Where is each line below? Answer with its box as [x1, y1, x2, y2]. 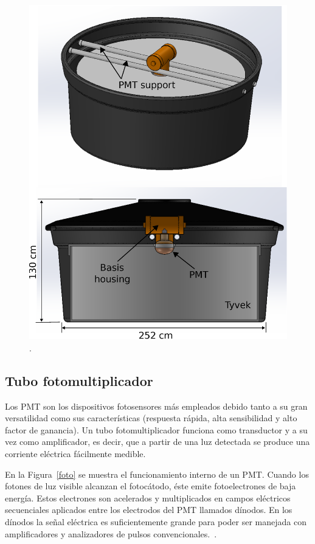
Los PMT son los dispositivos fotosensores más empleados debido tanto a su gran [5, 399, 308, 412]
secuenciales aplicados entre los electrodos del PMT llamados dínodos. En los [5, 503, 292, 516]
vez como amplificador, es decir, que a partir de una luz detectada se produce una [5, 435, 310, 448]
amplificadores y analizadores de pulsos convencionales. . [5, 527, 217, 540]
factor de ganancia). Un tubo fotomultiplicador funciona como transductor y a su [5, 423, 308, 436]
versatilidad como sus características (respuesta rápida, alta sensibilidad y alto [5, 411, 297, 424]
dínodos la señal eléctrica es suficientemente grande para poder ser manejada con [5, 515, 306, 528]
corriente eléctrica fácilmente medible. [5, 447, 146, 460]
